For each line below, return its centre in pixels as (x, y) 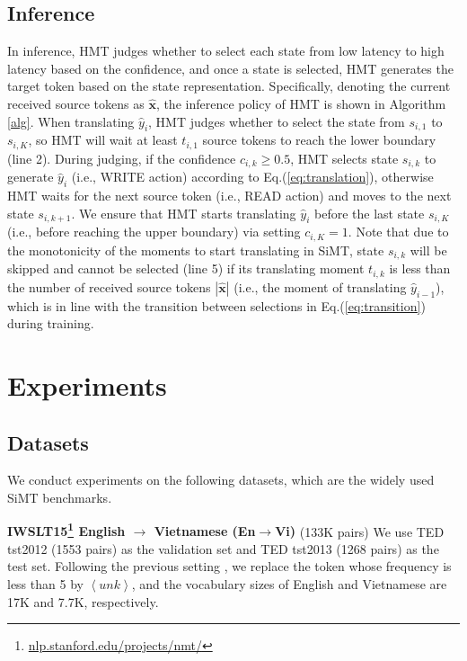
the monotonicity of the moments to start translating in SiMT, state (196, 250)
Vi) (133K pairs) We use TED (360, 531)
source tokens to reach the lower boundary (319, 140)
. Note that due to (398, 232)
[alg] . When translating (71, 121)
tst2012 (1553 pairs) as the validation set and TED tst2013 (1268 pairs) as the (223, 548)
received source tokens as (76, 103)
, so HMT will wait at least (103, 140)
